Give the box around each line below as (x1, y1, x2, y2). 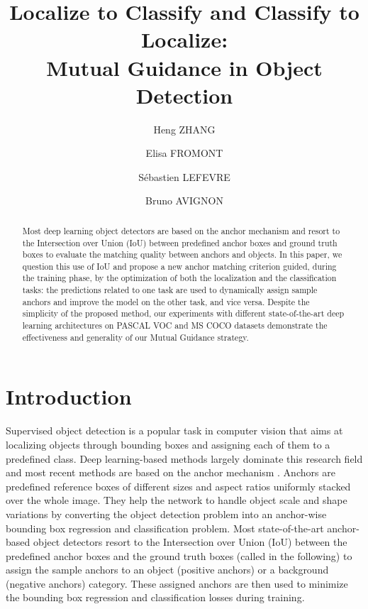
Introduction (6, 382, 132, 411)
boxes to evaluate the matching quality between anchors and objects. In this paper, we (22, 248, 342, 260)
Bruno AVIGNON (145, 193, 223, 208)
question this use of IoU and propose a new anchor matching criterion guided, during (22, 260, 337, 272)
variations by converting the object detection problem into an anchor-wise (6, 506, 327, 521)
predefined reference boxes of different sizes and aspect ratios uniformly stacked (6, 478, 351, 493)
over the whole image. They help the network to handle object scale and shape (6, 493, 347, 507)
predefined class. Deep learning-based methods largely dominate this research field (6, 451, 363, 466)
